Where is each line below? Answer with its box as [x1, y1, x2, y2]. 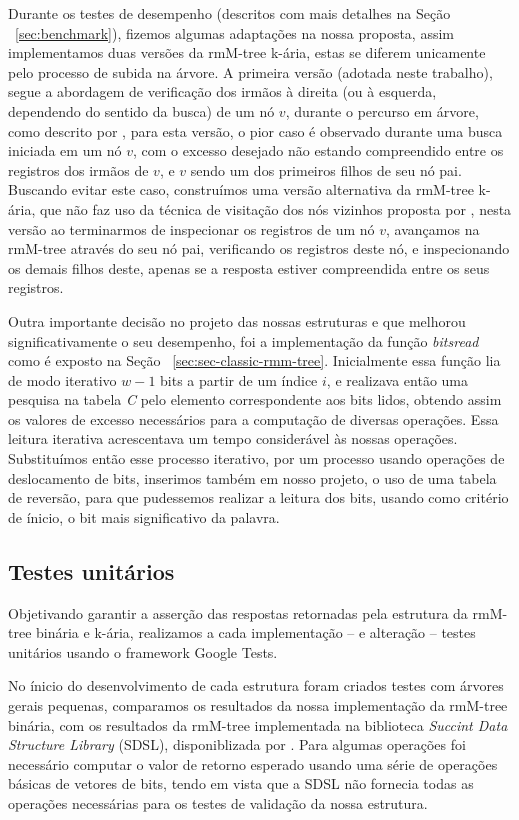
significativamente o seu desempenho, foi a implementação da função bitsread [8, 330, 479, 351]
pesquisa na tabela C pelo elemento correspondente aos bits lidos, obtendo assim [8, 389, 502, 410]
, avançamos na [386, 218, 480, 239]
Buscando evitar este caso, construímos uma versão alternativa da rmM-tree [8, 179, 474, 200]
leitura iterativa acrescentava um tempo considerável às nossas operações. [8, 428, 458, 449]
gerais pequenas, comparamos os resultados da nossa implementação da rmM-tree [8, 695, 508, 716]
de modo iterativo [8, 369, 117, 390]
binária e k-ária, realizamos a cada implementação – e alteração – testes [36, 622, 476, 643]
